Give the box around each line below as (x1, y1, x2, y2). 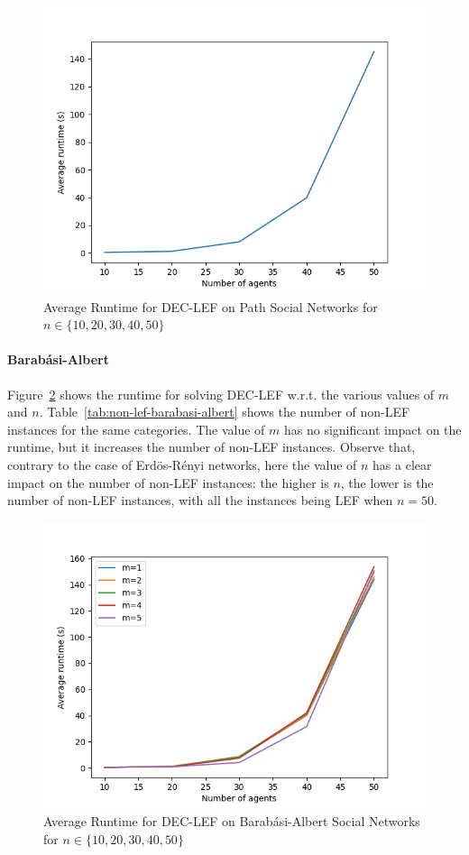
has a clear (372, 455, 432, 473)
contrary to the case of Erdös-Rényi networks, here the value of (7, 455, 357, 473)
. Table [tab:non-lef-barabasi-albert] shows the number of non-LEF (39, 402, 410, 421)
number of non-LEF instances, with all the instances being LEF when (7, 491, 393, 510)
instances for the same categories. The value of (7, 419, 265, 438)
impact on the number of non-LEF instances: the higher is (7, 473, 329, 492)
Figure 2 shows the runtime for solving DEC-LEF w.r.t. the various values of (7, 384, 435, 403)
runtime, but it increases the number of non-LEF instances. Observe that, (7, 437, 416, 456)
